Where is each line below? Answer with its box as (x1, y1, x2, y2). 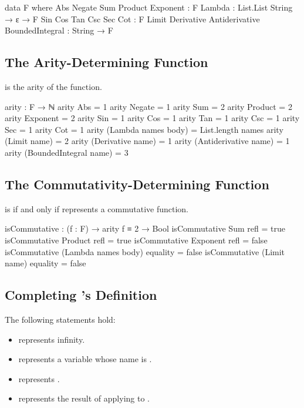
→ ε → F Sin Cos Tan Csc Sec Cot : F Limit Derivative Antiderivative (5, 12, 260, 25)
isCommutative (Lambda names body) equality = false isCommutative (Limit (5, 245, 285, 257)
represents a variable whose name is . (18, 353, 152, 365)
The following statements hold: (5, 313, 116, 325)
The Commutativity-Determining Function (5, 175, 269, 193)
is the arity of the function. (5, 80, 102, 92)
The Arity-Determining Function (5, 53, 208, 71)
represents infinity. (18, 333, 85, 345)
